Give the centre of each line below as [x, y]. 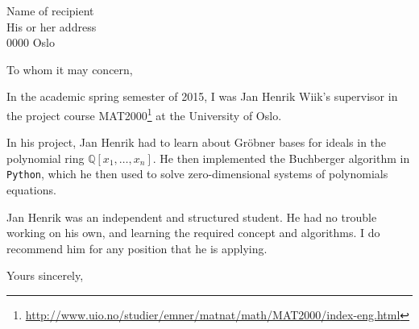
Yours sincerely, [45, 275]
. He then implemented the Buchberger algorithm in [281, 158]
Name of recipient [50, 10]
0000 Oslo [31, 42]
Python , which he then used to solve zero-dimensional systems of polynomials [197, 174]
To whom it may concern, [70, 69]
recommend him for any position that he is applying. [137, 248]
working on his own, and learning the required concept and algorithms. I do [193, 233]
